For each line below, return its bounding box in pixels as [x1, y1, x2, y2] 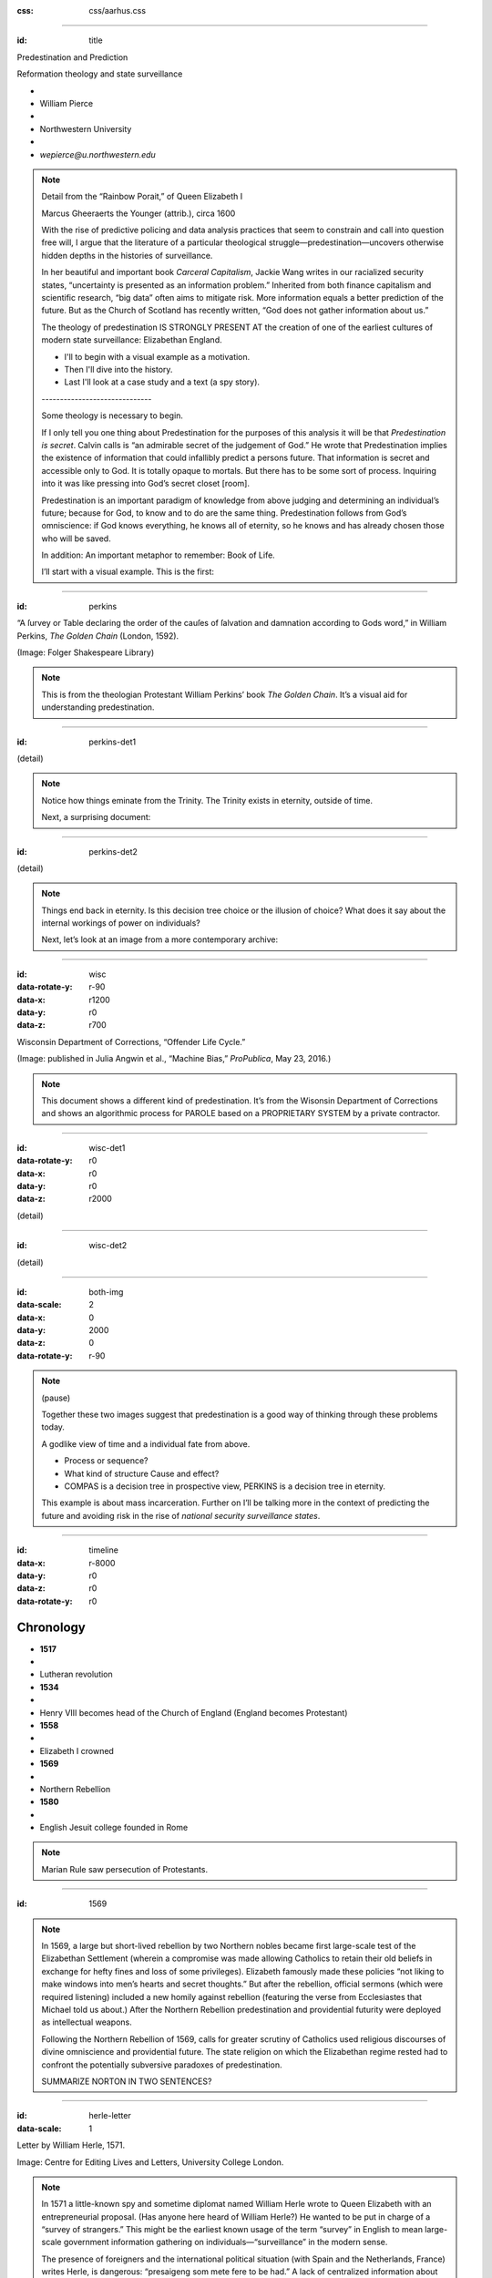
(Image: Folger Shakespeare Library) [16, 647, 155, 658]
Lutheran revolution [39, 1668, 113, 1680]
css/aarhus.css [88, 5, 146, 15]
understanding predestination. [41, 702, 155, 713]
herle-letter [88, 2110, 131, 2121]
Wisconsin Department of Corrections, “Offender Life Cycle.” [16, 1036, 246, 1047]
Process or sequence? [64, 1455, 149, 1466]
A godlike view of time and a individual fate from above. [41, 1438, 251, 1449]
